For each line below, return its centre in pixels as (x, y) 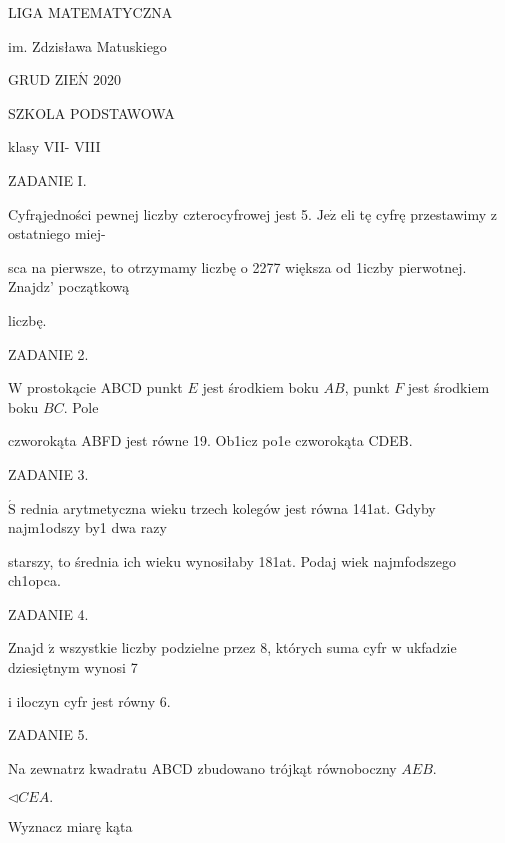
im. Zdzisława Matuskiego (87, 45)
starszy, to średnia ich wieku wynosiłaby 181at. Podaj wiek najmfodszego (232, 560)
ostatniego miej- (57, 233)
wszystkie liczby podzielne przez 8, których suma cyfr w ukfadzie (258, 647)
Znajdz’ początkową (69, 286)
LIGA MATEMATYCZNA (90, 12)
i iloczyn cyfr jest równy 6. (89, 700)
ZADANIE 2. (48, 353)
